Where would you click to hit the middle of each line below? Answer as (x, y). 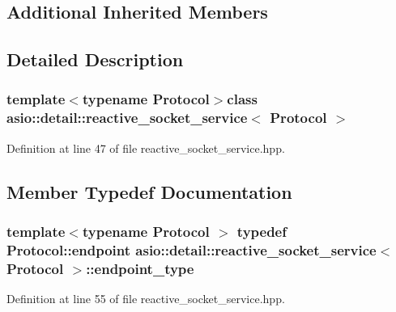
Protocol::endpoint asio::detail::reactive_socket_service (192, 249)
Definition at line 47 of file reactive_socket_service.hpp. (146, 148)
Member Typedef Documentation (149, 191)
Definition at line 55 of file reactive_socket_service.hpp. (146, 299)
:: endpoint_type (140, 268)
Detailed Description (95, 59)
